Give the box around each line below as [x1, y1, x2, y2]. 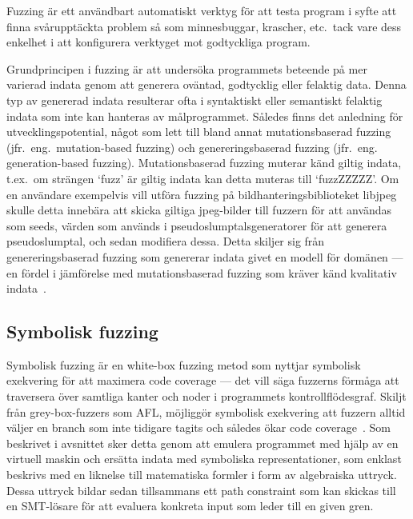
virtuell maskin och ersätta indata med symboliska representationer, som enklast [6, 450, 402, 467]
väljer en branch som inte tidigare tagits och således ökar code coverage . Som [6, 419, 391, 436]
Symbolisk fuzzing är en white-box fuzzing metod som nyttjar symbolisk [6, 356, 361, 373]
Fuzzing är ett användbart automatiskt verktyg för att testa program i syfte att [6, 2, 397, 18]
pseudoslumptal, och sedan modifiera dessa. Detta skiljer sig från [6, 233, 325, 250]
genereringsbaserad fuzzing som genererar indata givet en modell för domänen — [6, 248, 403, 265]
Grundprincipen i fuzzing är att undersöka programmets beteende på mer [6, 60, 367, 77]
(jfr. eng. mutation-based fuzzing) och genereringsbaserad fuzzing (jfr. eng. [6, 138, 378, 155]
